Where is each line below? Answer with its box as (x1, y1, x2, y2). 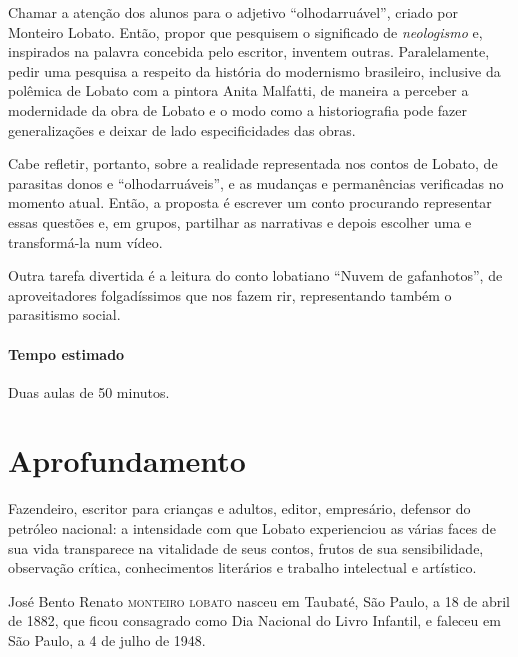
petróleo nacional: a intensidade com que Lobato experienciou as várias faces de (8, 518, 496, 539)
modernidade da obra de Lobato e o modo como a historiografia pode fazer (8, 99, 467, 120)
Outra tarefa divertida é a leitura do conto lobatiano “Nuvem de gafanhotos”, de (8, 265, 503, 286)
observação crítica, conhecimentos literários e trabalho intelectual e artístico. (8, 557, 477, 578)
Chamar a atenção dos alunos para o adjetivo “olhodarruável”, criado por (8, 2, 458, 22)
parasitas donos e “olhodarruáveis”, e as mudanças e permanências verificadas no (8, 172, 504, 193)
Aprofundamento (8, 440, 246, 481)
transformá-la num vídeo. (8, 231, 163, 252)
